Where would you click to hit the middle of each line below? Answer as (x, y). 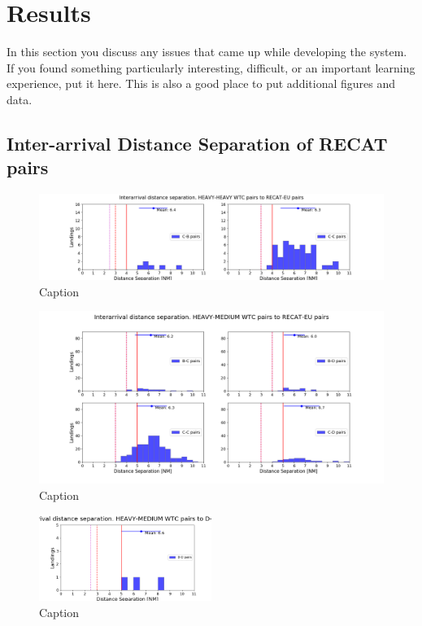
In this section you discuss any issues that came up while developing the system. (207, 52)
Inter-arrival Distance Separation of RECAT (197, 143)
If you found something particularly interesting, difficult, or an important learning (211, 67)
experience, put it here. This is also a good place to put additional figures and (201, 83)
